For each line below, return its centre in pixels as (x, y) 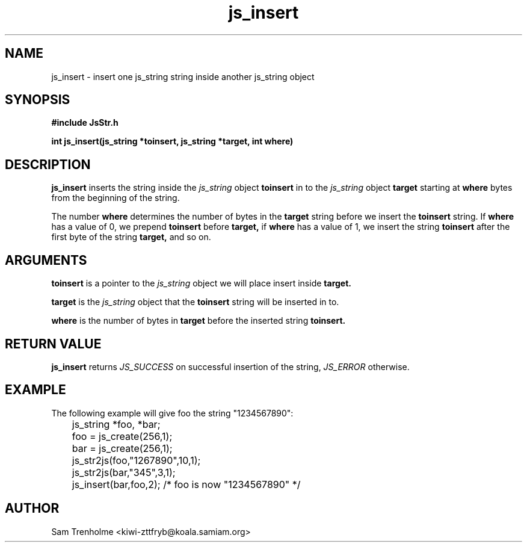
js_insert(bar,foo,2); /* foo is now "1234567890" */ (186, 484)
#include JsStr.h (85, 123)
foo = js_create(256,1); (122, 436)
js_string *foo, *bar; (116, 424)
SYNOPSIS (38, 100)
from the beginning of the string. (116, 198)
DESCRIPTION (48, 164)
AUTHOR (32, 508)
